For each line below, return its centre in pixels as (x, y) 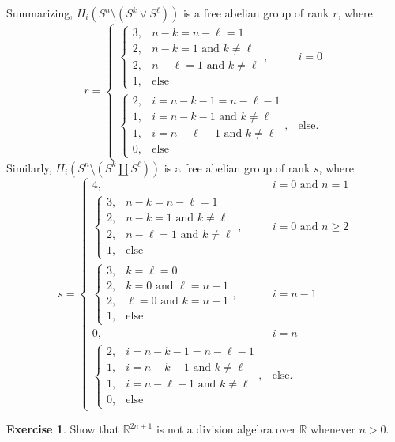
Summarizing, (40, 13)
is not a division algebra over (226, 429)
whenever (333, 429)
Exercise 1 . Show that (63, 429)
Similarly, (29, 167)
